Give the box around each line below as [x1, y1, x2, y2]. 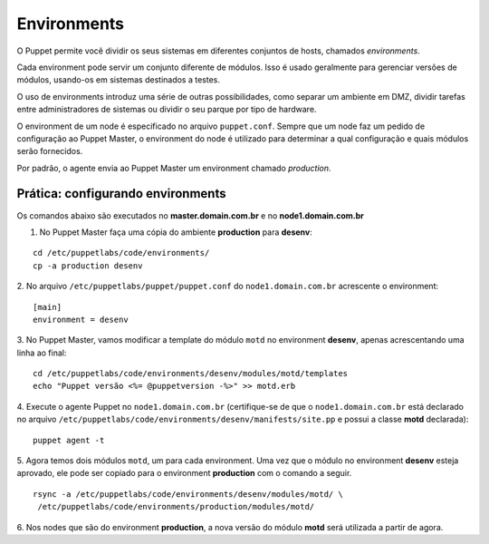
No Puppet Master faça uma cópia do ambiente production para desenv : [39, 227, 312, 238]
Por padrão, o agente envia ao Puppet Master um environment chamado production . [16, 162, 331, 173]
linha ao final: [16, 347, 67, 358]
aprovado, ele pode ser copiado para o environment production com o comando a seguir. [16, 468, 352, 479]
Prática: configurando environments [16, 186, 226, 201]
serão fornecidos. [16, 146, 83, 157]
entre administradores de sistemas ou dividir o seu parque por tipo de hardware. [16, 104, 317, 115]
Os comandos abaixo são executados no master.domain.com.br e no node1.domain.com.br [16, 209, 364, 221]
